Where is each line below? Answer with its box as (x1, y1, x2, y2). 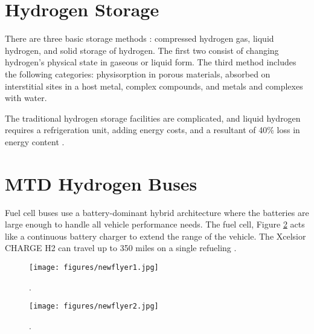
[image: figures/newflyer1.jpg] (29, 263, 159, 272)
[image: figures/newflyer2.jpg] (29, 302, 159, 311)
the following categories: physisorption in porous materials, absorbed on (5, 67, 271, 80)
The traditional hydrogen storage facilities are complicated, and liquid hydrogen (5, 111, 301, 124)
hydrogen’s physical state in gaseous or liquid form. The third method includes (5, 56, 296, 68)
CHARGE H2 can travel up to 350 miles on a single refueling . (5, 241, 237, 254)
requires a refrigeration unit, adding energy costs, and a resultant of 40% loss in (5, 123, 300, 136)
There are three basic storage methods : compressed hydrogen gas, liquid (5, 32, 274, 45)
